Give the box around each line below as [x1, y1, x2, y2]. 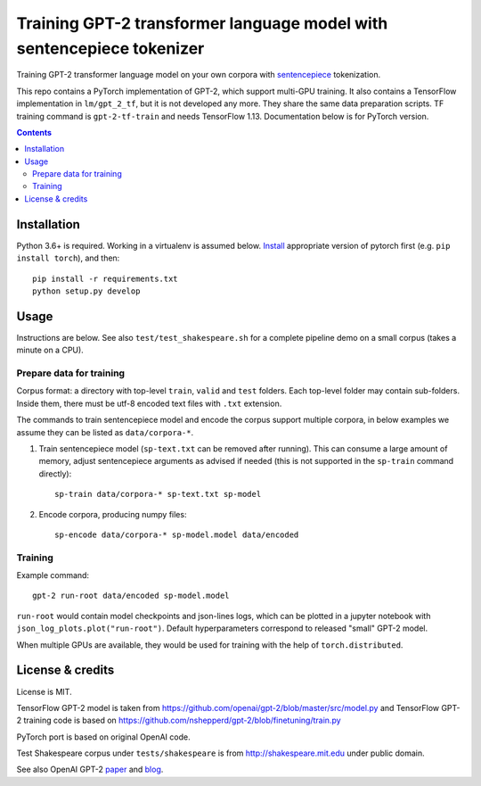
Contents [16, 127, 53, 137]
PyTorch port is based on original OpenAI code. [16, 732, 191, 742]
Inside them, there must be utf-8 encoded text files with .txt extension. [16, 398, 282, 409]
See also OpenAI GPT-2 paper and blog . [16, 764, 164, 775]
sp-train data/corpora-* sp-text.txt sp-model [54, 489, 262, 500]
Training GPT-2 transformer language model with [16, 13, 388, 33]
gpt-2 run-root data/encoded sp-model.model [32, 591, 231, 601]
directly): [38, 468, 72, 479]
